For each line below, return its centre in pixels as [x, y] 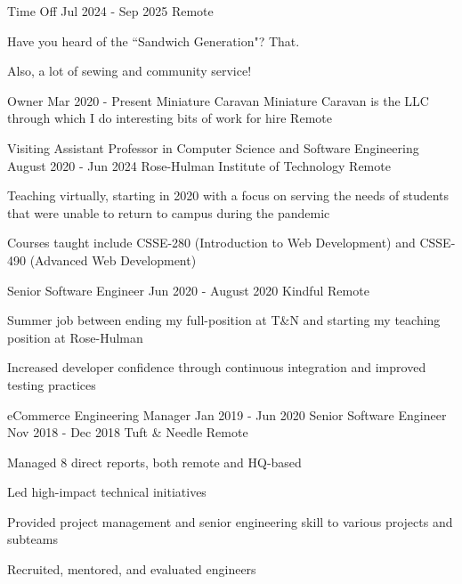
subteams [32, 539]
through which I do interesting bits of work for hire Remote [170, 118]
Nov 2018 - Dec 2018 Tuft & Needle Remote [128, 432]
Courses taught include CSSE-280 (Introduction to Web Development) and [211, 243]
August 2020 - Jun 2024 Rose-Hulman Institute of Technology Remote [199, 165]
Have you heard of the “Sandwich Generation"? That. [154, 41]
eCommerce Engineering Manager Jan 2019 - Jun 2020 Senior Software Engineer [227, 414]
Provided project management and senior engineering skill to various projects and [230, 521]
